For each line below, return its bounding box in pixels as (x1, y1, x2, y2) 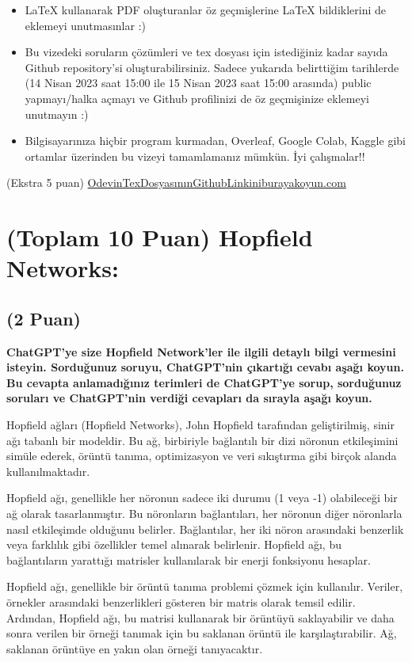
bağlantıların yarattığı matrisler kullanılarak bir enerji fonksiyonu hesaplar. (6, 551, 371, 568)
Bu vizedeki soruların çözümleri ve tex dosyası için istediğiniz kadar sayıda (25, 44, 388, 60)
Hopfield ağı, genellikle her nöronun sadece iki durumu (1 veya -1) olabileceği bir (6, 489, 398, 506)
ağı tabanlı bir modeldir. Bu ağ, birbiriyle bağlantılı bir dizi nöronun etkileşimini (6, 432, 399, 448)
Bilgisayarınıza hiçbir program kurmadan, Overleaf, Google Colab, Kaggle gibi (25, 132, 406, 149)
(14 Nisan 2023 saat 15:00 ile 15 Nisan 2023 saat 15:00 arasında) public (25, 74, 372, 91)
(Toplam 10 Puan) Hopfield (6, 221, 313, 253)
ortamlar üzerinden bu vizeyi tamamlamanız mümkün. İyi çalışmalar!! (25, 147, 365, 164)
